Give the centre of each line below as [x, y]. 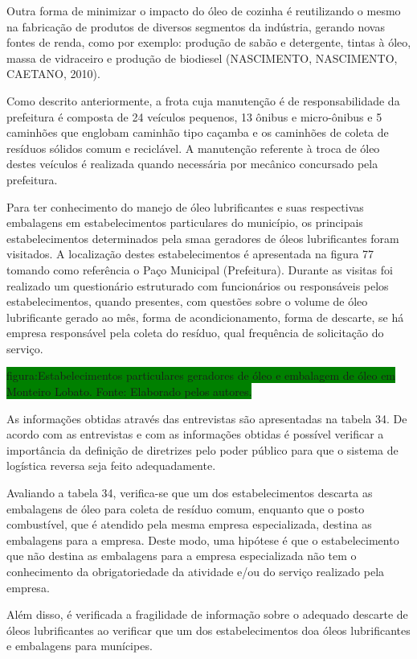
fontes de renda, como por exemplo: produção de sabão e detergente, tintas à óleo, [209, 42]
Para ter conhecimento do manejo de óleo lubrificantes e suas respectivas [185, 206]
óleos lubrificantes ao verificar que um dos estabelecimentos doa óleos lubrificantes [208, 630]
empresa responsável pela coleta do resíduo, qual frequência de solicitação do [195, 333]
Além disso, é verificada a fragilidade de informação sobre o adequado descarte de [207, 614]
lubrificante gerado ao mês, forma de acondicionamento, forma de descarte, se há [205, 317]
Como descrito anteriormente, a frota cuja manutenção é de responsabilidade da [203, 100]
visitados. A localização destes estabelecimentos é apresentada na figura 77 [190, 254]
